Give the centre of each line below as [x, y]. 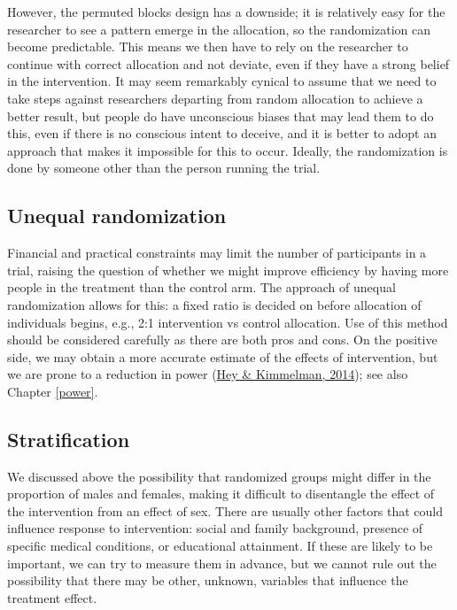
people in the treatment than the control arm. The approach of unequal [201, 287]
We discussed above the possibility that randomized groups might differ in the [219, 476]
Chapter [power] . [53, 391]
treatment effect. [52, 597]
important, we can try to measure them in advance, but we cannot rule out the [222, 563]
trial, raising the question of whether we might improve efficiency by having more [228, 270]
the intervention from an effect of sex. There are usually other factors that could [225, 510]
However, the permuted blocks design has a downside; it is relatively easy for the [226, 12]
